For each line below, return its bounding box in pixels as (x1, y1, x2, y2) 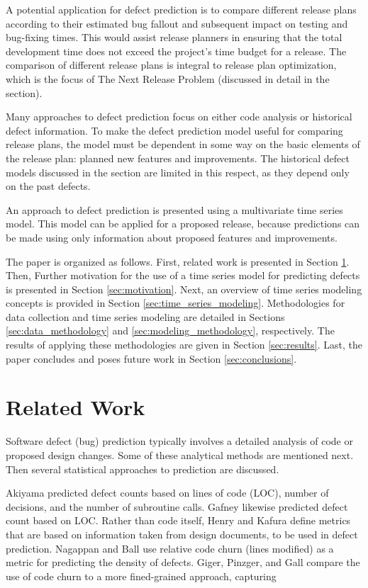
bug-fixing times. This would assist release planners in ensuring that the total (6, 30, 342, 45)
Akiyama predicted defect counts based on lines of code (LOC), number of (6, 485, 329, 500)
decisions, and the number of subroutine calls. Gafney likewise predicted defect (6, 499, 348, 514)
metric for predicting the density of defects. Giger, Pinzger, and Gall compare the (6, 555, 360, 570)
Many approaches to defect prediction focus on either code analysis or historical (6, 109, 352, 124)
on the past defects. (6, 179, 91, 193)
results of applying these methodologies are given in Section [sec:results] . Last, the (6, 337, 362, 352)
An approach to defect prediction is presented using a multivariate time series (6, 202, 343, 217)
